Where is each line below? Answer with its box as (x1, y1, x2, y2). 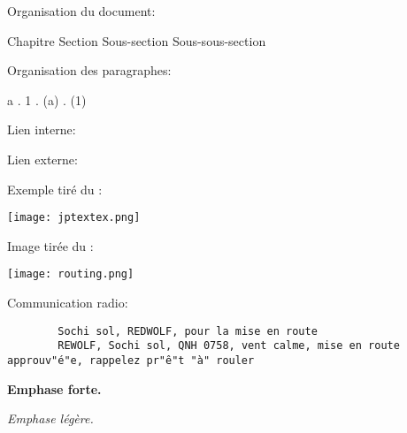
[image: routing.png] (7, 268, 134, 281)
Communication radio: (7, 293, 128, 312)
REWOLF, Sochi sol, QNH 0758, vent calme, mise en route (58, 339, 400, 353)
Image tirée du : (7, 236, 94, 254)
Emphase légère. (7, 409, 94, 428)
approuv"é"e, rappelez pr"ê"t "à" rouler (7, 353, 255, 367)
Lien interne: (7, 120, 76, 139)
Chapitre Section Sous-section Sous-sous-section (7, 31, 266, 49)
